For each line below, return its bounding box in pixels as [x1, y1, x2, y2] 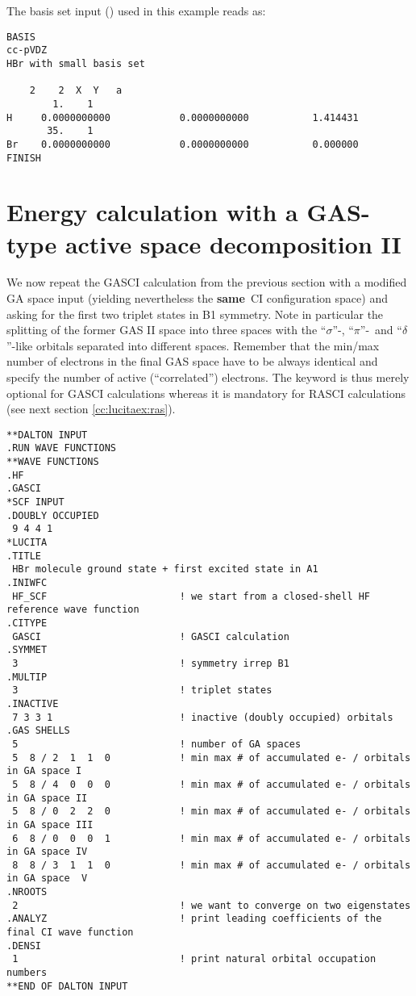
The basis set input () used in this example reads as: [6, 2, 266, 19]
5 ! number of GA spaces [12, 738, 302, 750]
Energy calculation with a [6, 195, 298, 228]
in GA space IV [6, 846, 88, 858]
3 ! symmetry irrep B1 [12, 657, 289, 669]
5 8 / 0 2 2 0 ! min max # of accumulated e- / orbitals [12, 806, 411, 818]
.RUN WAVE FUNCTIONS [6, 442, 117, 454]
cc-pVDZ [6, 44, 48, 56]
